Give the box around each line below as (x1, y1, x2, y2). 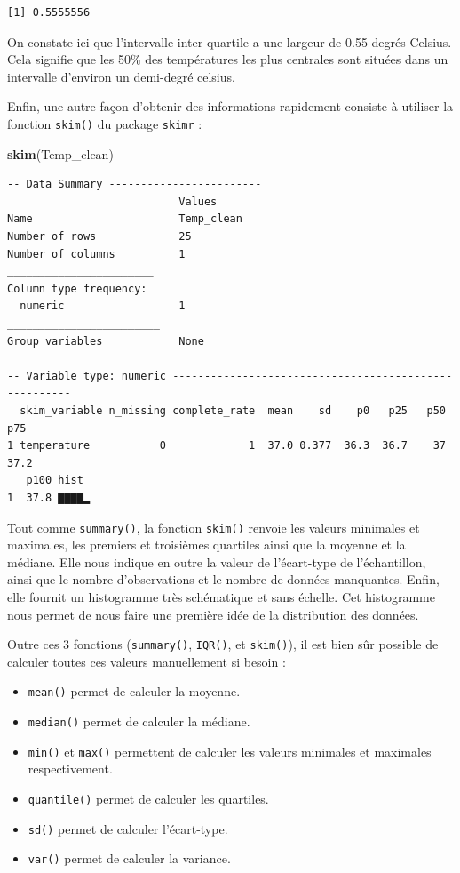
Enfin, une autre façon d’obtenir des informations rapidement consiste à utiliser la (7, 97, 454, 116)
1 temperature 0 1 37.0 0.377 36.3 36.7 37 (7, 439, 446, 453)
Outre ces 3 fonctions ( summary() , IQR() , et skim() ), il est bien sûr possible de (7, 635, 439, 653)
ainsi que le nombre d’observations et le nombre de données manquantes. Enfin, (7, 570, 440, 589)
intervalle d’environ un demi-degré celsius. (7, 67, 235, 85)
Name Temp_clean (7, 212, 242, 226)
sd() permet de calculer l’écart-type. (28, 819, 228, 837)
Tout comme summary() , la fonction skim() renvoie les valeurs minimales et (7, 517, 420, 536)
